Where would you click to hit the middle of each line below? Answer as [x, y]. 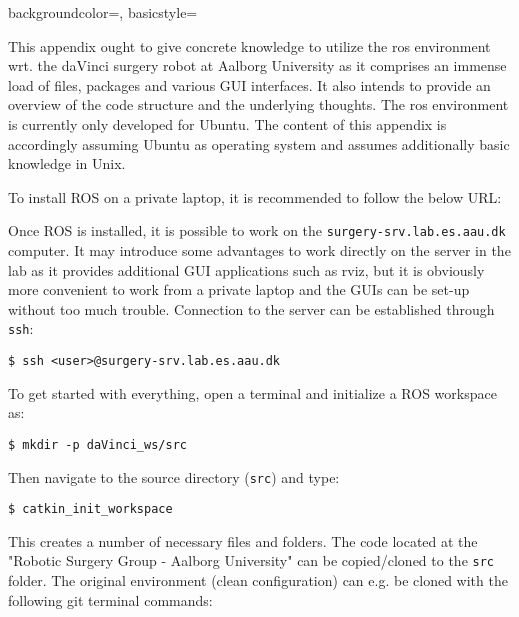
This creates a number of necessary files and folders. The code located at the [243, 540]
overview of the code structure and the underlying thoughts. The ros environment [258, 104]
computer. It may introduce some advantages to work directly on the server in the [259, 250]
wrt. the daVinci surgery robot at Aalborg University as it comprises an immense [257, 65]
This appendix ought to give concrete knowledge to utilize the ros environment [249, 45]
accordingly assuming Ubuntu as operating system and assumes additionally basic [259, 143]
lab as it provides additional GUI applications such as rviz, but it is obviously [246, 269]
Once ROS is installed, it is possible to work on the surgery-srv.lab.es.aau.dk [257, 230]
